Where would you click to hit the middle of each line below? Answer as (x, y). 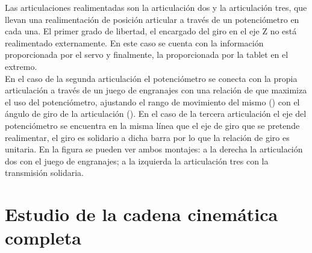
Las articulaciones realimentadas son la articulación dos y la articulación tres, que (156, 7)
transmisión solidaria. (44, 173)
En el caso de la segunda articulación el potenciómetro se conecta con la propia (151, 78)
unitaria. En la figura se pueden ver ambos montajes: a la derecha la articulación (154, 149)
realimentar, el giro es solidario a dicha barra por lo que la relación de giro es (147, 137)
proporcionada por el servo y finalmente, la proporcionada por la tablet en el (147, 55)
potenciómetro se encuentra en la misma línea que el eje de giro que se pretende (152, 125)
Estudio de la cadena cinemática (142, 214)
